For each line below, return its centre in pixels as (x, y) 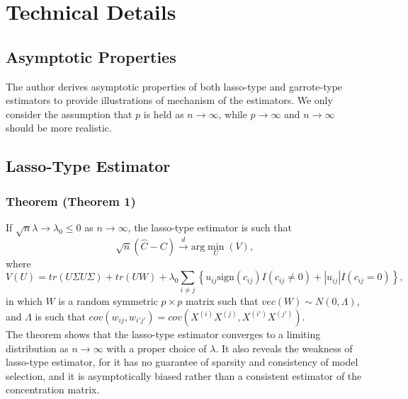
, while (233, 114)
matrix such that (222, 301)
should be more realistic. (59, 128)
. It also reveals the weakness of (284, 348)
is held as (164, 114)
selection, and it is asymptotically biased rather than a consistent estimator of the (184, 375)
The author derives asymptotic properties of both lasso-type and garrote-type (174, 86)
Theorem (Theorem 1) (71, 201)
